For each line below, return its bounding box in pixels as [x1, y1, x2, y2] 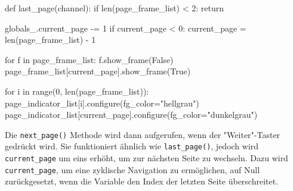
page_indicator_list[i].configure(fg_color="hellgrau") [5, 96, 199, 109]
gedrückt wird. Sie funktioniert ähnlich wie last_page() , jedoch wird [5, 140, 259, 152]
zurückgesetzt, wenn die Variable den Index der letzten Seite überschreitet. [5, 175, 279, 187]
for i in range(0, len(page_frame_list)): [5, 84, 149, 97]
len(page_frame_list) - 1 [5, 33, 96, 46]
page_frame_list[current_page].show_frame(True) [5, 65, 191, 77]
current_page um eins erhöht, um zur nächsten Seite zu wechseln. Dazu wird [5, 152, 288, 164]
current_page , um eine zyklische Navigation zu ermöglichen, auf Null [5, 163, 260, 176]
